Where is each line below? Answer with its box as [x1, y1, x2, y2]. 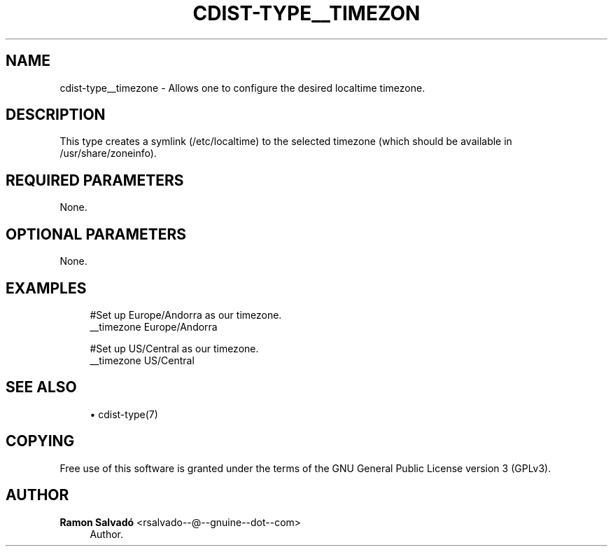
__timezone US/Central [90, 354, 195, 366]
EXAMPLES [6, 279, 87, 297]
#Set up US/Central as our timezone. [90, 342, 259, 354]
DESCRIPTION [6, 106, 106, 124]
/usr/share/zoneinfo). [59, 147, 157, 160]
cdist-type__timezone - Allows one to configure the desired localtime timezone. [59, 81, 425, 94]
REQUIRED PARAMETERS [6, 171, 184, 189]
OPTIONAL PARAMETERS [6, 225, 187, 243]
